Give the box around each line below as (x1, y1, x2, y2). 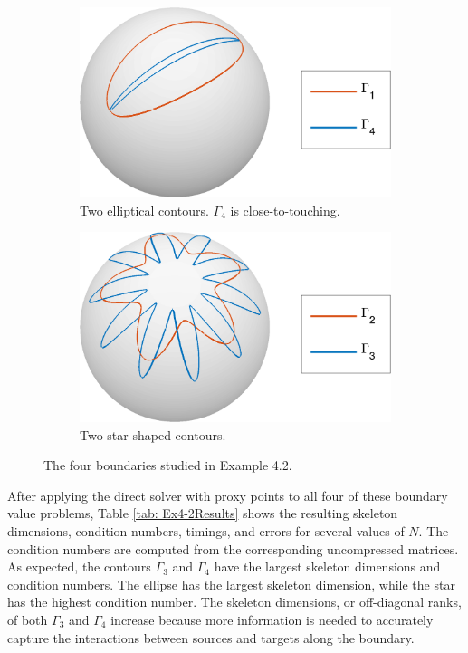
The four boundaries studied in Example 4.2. (43, 456, 292, 475)
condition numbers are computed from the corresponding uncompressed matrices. (7, 539, 459, 558)
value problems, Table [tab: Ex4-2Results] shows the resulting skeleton (7, 504, 398, 523)
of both (7, 610, 48, 629)
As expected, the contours (7, 557, 151, 576)
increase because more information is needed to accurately (110, 610, 434, 629)
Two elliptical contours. (80, 200, 209, 219)
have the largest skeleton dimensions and (214, 557, 441, 576)
